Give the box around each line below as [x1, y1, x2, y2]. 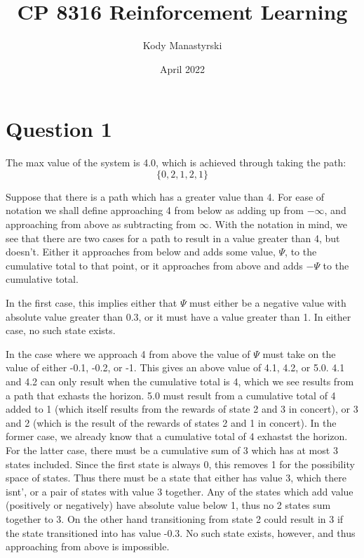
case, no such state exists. [6, 323, 116, 338]
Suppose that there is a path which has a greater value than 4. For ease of [6, 189, 325, 204]
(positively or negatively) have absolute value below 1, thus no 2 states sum [6, 498, 331, 512]
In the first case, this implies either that [6, 295, 177, 310]
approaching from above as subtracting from [6, 217, 196, 232]
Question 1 [6, 114, 112, 143]
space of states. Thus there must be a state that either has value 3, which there [6, 470, 346, 485]
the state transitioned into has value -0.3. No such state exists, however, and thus [6, 525, 356, 540]
